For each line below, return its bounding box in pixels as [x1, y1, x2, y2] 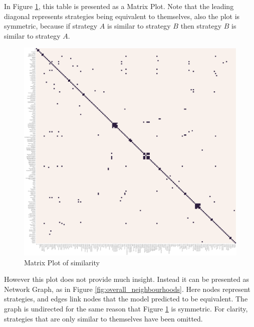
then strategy [180, 21, 222, 31]
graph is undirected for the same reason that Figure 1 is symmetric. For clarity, [4, 303, 248, 313]
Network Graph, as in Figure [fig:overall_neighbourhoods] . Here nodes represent [4, 283, 250, 294]
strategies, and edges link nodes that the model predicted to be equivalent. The [4, 293, 248, 304]
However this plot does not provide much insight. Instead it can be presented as [4, 274, 249, 284]
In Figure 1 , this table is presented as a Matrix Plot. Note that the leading [4, 1, 234, 11]
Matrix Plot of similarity [24, 257, 100, 267]
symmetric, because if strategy [4, 21, 98, 31]
